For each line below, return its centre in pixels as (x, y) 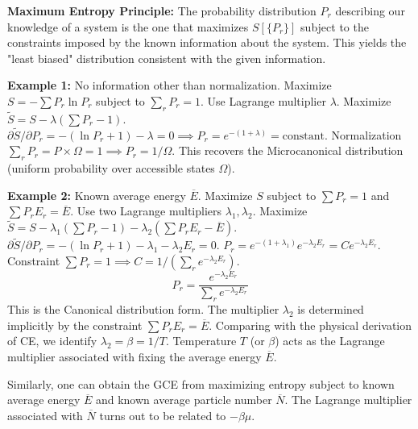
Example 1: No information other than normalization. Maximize (170, 85)
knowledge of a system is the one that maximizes (128, 26)
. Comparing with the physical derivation (310, 325)
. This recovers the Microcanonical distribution (288, 150)
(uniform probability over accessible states (111, 168)
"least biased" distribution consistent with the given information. (167, 58)
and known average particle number (184, 400)
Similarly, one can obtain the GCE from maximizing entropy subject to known (201, 383)
